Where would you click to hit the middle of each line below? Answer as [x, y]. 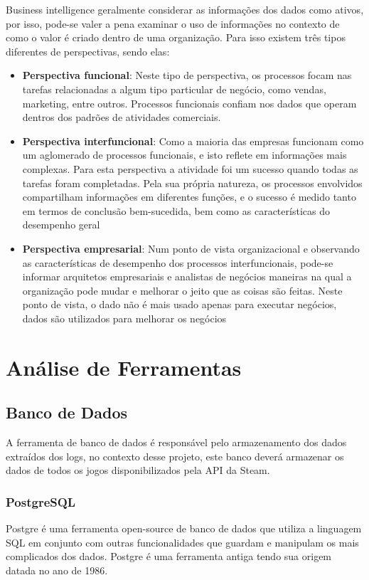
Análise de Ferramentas [124, 367]
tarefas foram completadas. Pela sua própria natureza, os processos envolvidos [192, 183]
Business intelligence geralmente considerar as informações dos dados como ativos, [185, 9]
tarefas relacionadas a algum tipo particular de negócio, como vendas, [174, 89]
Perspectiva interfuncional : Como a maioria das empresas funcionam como [193, 141]
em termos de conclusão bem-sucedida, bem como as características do [176, 210]
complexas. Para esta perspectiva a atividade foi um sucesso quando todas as [190, 168]
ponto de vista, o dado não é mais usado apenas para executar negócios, [180, 304]
